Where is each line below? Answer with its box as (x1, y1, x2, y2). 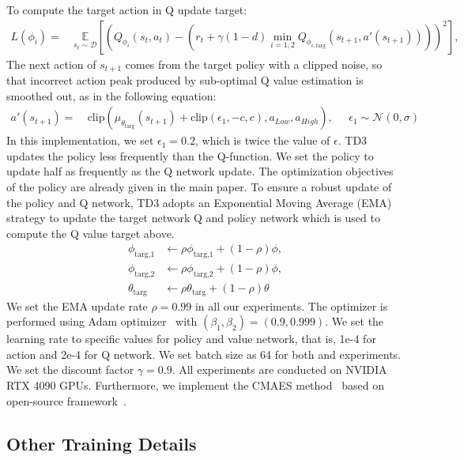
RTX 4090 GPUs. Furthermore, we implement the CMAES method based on (6, 376, 384, 393)
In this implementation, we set (6, 132, 154, 149)
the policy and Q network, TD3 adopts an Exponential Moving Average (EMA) (6, 194, 392, 210)
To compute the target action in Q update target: (6, 2, 247, 17)
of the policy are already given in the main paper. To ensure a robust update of (6, 179, 392, 195)
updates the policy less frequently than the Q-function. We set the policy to (6, 147, 374, 164)
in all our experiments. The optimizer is (194, 297, 388, 314)
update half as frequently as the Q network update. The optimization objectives (6, 163, 394, 179)
